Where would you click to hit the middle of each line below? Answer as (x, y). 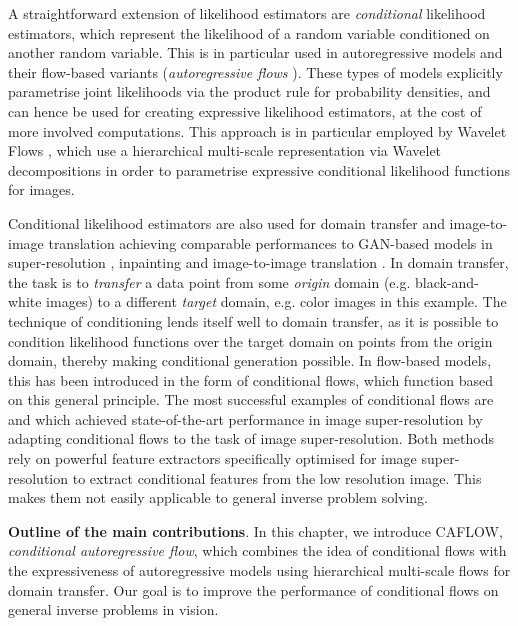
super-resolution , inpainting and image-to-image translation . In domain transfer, (258, 262)
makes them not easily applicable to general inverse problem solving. (218, 497)
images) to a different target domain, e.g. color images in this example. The (276, 301)
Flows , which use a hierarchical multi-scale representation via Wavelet (225, 150)
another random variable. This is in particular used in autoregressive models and (255, 52)
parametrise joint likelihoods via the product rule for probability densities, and (249, 91)
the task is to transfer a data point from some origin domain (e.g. (209, 281)
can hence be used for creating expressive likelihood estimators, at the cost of (245, 110)
